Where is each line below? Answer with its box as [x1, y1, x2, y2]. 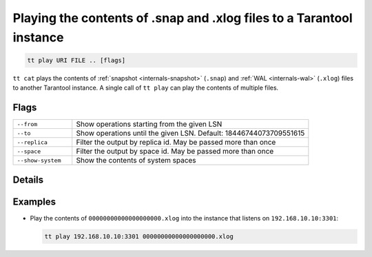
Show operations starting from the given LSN [76, 119, 223, 129]
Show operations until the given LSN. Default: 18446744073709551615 [76, 128, 305, 138]
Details [12, 174, 44, 185]
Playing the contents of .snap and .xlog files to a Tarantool [12, 10, 353, 25]
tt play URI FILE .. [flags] [27, 56, 126, 64]
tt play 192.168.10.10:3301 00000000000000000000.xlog [44, 232, 234, 240]
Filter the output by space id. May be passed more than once [76, 147, 274, 156]
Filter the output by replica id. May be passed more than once [76, 138, 276, 147]
